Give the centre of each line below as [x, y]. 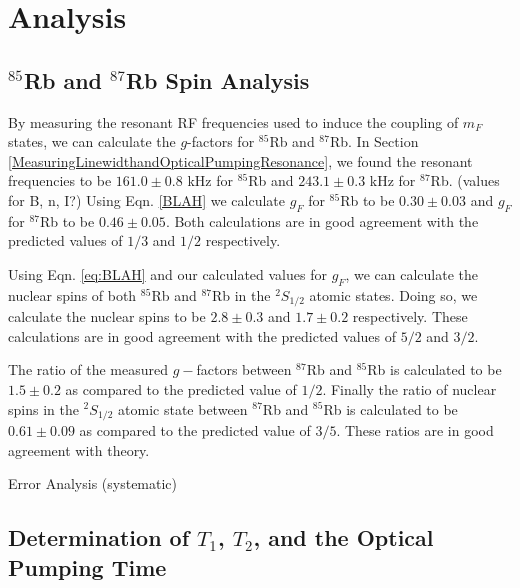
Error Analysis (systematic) [93, 483]
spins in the [43, 408]
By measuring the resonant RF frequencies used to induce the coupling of [233, 121]
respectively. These [410, 316]
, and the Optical [343, 537]
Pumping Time [87, 566]
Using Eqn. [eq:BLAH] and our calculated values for [167, 273]
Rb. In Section [374, 141]
